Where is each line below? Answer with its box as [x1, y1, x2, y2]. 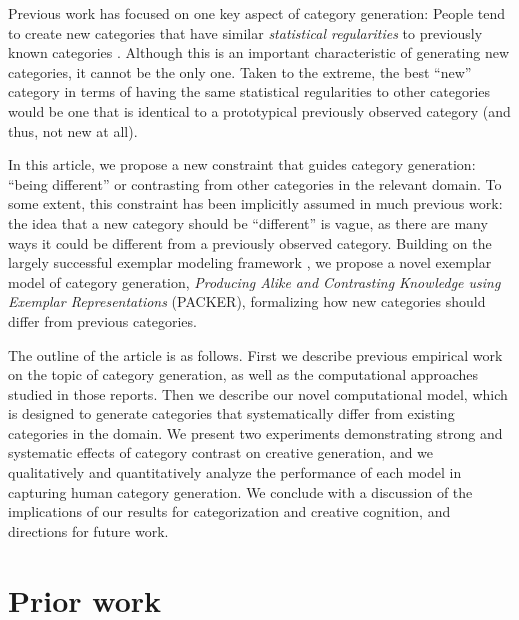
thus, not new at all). [8, 120, 138, 141]
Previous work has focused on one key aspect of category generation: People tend [8, 3, 506, 23]
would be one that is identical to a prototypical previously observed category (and [8, 100, 511, 121]
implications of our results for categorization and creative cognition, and [8, 501, 451, 522]
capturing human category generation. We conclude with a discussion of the [8, 481, 473, 502]
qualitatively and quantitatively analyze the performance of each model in [8, 462, 462, 483]
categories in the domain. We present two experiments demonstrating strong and [8, 422, 503, 443]
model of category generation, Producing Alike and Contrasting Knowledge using [8, 271, 501, 292]
